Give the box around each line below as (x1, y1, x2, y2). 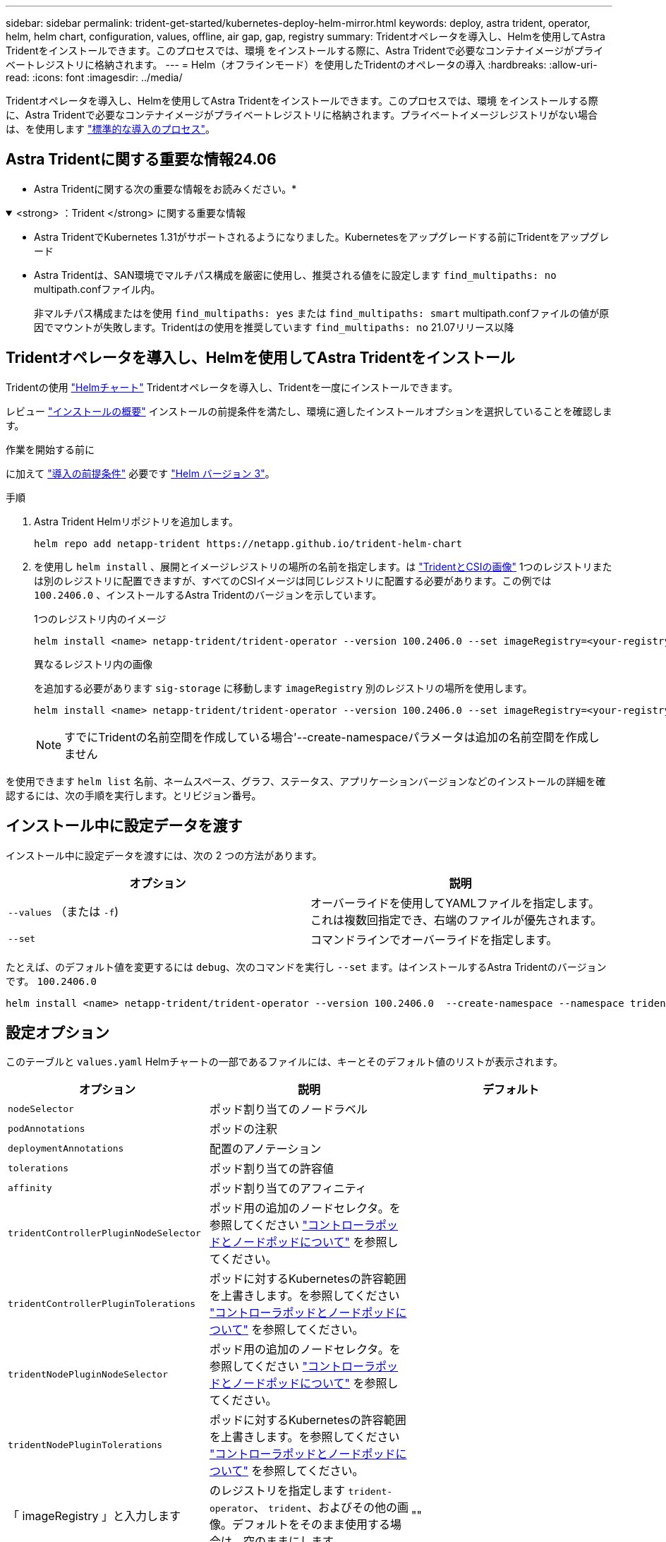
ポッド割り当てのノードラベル (209, 1102, 368, 1117)
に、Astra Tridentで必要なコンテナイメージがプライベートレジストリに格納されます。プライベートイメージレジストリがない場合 (6, 109, 598, 121)
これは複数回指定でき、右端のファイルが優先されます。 (310, 912, 603, 927)
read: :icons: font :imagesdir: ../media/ (6, 71, 183, 83)
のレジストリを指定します (209, 1483, 345, 1498)
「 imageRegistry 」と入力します (8, 1509, 181, 1524)
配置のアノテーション (209, 1142, 322, 1156)
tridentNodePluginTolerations (8, 1439, 163, 1450)
